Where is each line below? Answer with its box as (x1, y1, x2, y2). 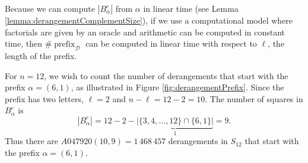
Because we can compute (5, 2, 95, 14)
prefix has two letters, (5, 92, 84, 105)
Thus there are (5, 135, 58, 147)
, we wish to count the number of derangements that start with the (44, 69, 288, 81)
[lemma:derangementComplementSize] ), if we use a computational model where (5, 14, 293, 26)
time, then (5, 37, 42, 50)
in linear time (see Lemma (143, 2, 239, 14)
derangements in (168, 135, 228, 147)
